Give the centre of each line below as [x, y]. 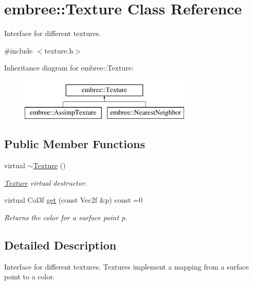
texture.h [59, 50]
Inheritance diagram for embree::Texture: [69, 68]
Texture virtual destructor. [46, 182]
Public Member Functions [75, 144]
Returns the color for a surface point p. [66, 217]
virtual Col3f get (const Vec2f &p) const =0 [73, 200]
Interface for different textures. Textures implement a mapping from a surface [127, 266]
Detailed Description [60, 245]
